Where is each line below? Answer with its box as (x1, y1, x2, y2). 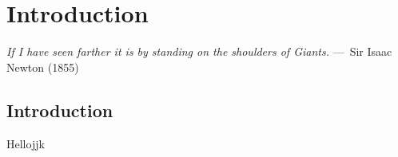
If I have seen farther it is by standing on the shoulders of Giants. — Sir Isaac (6, 43, 392, 60)
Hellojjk (6, 135, 45, 151)
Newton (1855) (6, 58, 79, 75)
